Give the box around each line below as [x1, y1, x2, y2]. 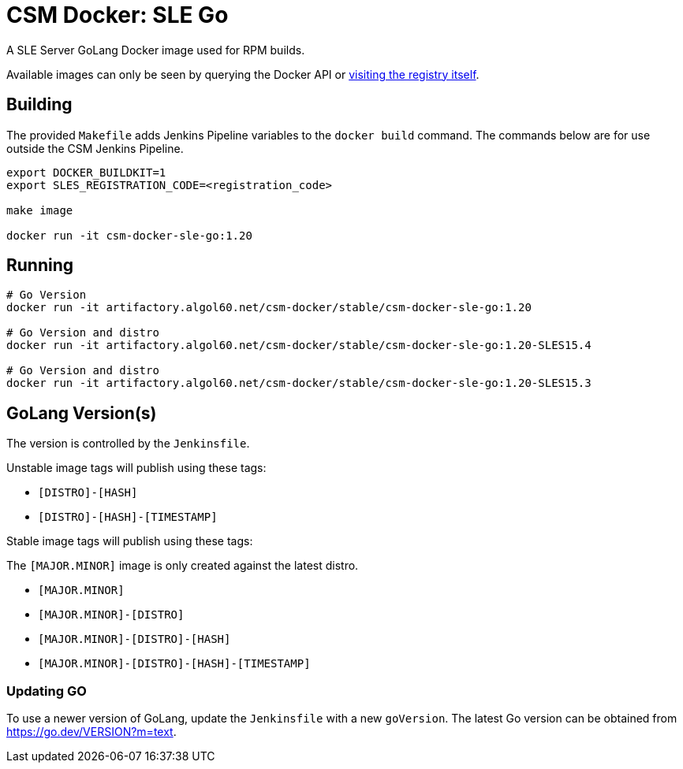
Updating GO [6, 682, 87, 699]
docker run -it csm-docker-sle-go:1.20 [6, 228, 252, 242]
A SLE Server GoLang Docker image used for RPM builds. [6, 43, 305, 57]
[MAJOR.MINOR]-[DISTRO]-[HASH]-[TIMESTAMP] [38, 657, 311, 671]
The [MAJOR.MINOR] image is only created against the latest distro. [6, 559, 359, 573]
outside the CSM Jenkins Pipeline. [6, 141, 184, 155]
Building [6, 95, 73, 115]
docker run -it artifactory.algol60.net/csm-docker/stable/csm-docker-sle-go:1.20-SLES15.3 [6, 377, 592, 390]
